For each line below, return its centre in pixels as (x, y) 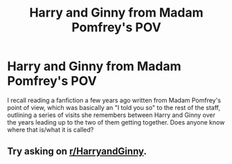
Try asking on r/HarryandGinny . (77, 151)
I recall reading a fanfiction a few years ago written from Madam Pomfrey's (114, 100)
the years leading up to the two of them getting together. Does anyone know (116, 122)
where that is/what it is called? (51, 129)
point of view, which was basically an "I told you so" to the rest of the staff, (114, 107)
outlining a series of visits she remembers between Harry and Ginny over (111, 115)
